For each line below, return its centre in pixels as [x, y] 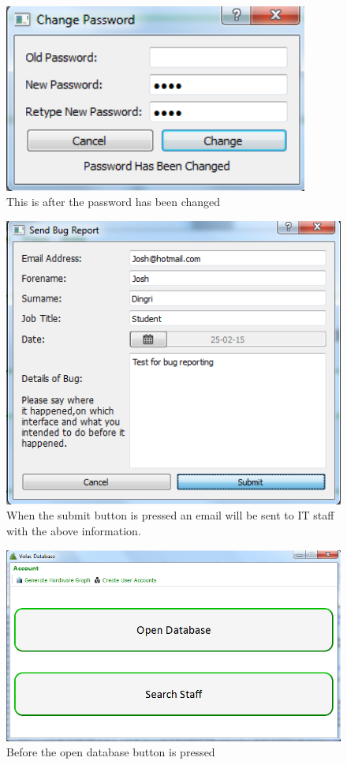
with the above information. [74, 530]
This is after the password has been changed [114, 202]
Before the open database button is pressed [111, 752]
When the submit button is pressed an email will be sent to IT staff [170, 515]
